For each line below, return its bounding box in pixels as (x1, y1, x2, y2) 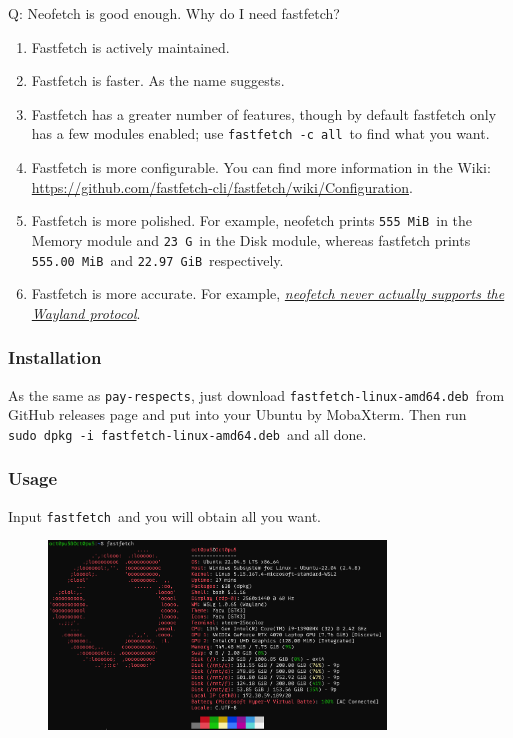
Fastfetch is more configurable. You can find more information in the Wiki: (31, 157, 491, 178)
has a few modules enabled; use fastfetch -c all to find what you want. (31, 123, 490, 144)
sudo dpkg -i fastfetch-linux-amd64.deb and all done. (8, 423, 367, 444)
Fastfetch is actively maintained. (31, 36, 230, 57)
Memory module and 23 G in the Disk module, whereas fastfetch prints (31, 229, 471, 250)
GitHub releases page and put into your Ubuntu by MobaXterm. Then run (8, 404, 467, 425)
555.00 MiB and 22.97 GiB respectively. (31, 249, 284, 270)
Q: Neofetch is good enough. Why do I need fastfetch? (8, 3, 340, 23)
